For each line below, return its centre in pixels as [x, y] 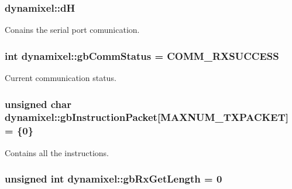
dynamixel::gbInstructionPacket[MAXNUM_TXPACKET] [147, 117]
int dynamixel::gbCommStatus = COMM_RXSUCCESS [142, 55]
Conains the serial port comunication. [72, 30]
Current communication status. [61, 78]
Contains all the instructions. [57, 152]
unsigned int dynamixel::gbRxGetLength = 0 [114, 179]
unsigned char [38, 104]
